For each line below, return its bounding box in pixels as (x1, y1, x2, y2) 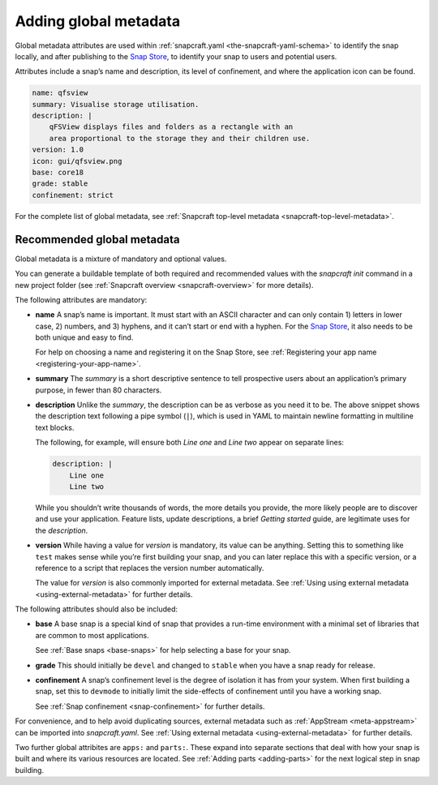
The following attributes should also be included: (15, 604, 178, 614)
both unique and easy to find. (35, 332, 134, 342)
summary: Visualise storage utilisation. (32, 100, 200, 109)
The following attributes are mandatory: (15, 294, 148, 304)
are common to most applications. (35, 630, 149, 640)
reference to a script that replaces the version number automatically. (35, 563, 264, 573)
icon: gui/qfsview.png (32, 157, 122, 165)
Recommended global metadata (15, 232, 180, 247)
